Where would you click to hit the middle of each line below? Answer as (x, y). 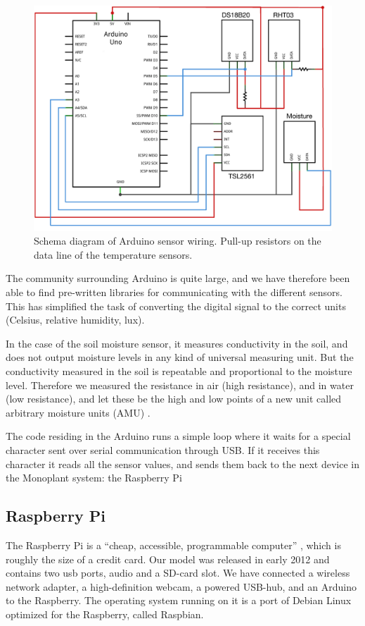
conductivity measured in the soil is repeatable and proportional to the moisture (179, 371)
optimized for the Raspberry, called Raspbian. (105, 614)
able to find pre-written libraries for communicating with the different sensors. (174, 292)
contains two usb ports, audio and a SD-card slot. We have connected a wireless (178, 573)
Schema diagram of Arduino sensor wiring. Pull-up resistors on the (178, 241)
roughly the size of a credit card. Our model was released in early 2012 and (168, 559)
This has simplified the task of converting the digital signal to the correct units (176, 306)
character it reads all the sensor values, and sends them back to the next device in (183, 464)
